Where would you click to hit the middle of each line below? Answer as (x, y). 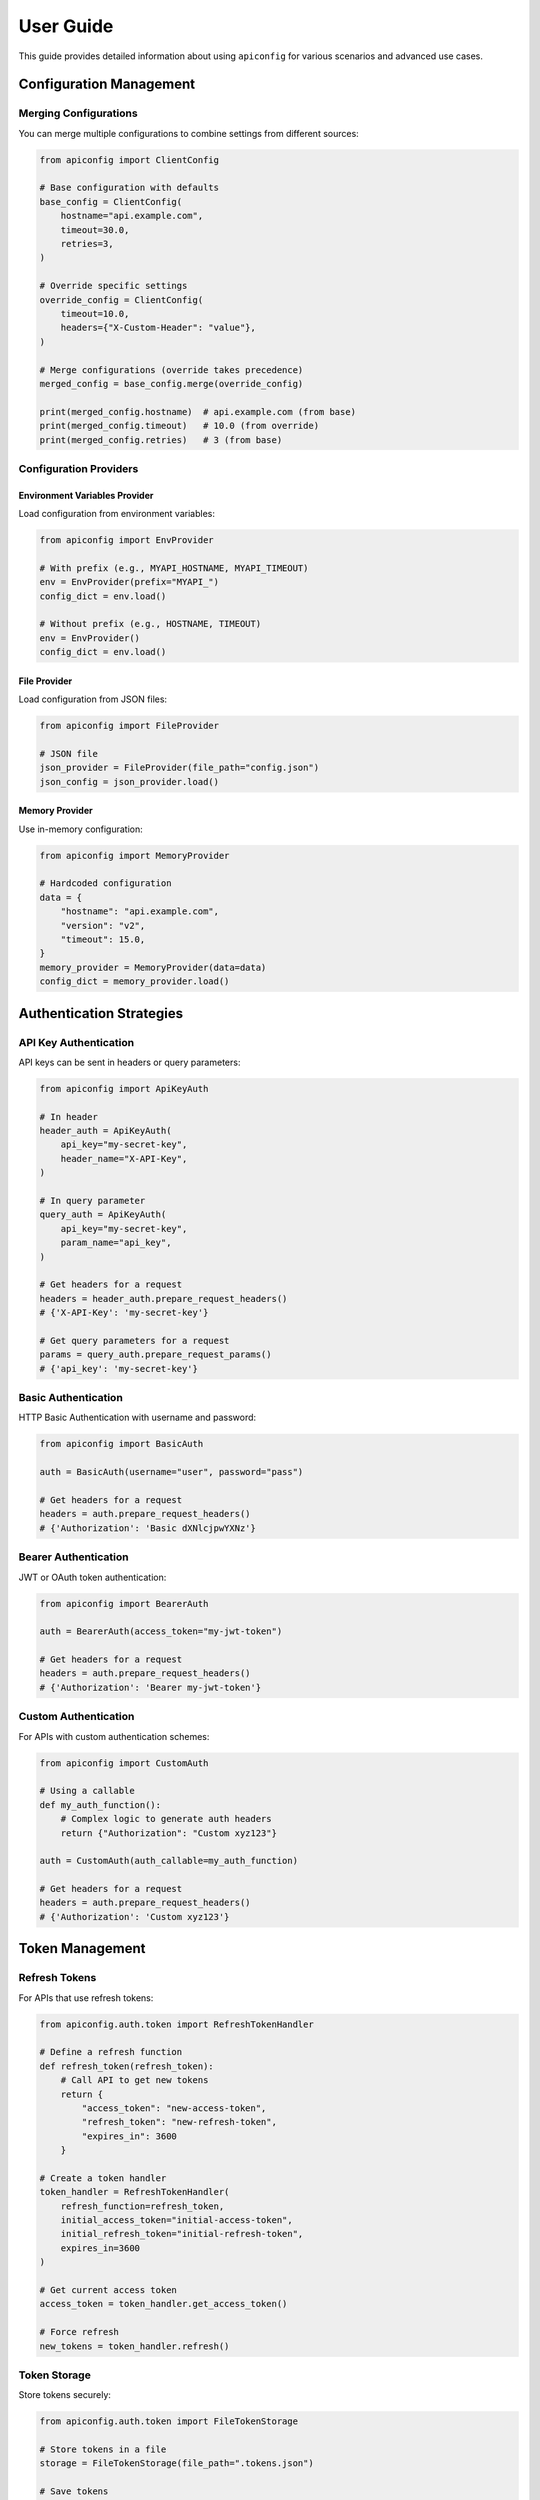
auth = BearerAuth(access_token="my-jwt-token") (161, 1631)
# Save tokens (74, 2491)
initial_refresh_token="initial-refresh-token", (182, 2234)
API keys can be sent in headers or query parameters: (129, 1062)
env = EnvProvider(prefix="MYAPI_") (129, 582)
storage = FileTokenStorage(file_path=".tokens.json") (176, 2463)
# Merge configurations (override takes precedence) (171, 369)
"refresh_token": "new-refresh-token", (179, 2122)
